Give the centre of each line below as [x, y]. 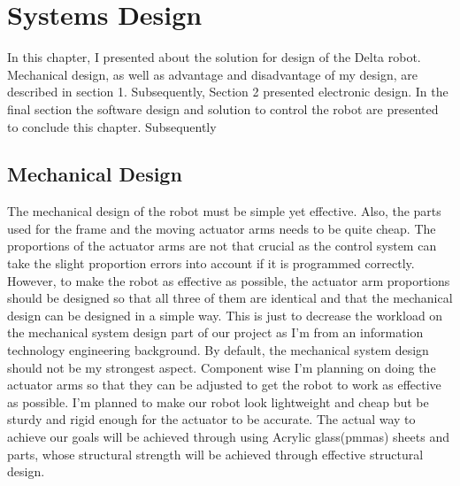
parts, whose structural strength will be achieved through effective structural [215, 454]
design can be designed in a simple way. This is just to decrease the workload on [225, 315]
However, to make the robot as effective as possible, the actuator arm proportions [229, 280]
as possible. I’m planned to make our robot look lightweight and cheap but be [218, 401]
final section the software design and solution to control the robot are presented [223, 108]
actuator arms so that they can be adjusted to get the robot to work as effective [224, 385]
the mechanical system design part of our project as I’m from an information [215, 332]
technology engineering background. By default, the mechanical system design [218, 350]
